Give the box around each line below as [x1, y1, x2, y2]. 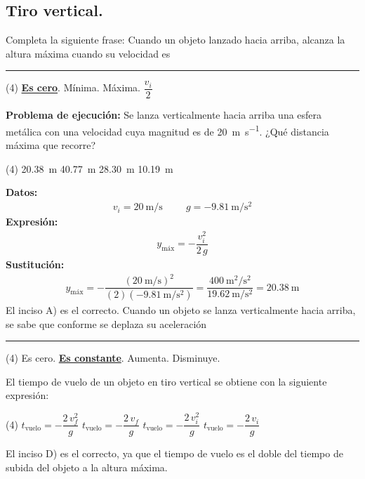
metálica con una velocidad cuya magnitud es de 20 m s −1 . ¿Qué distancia [6, 122, 329, 138]
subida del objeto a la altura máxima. [6, 459, 168, 474]
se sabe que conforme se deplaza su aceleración [6, 316, 207, 331]
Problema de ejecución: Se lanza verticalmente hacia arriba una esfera [6, 107, 322, 122]
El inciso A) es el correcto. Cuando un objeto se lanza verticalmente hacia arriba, [6, 303, 356, 317]
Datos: [6, 185, 38, 199]
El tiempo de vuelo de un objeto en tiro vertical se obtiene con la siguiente [6, 374, 327, 388]
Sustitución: [6, 257, 65, 272]
